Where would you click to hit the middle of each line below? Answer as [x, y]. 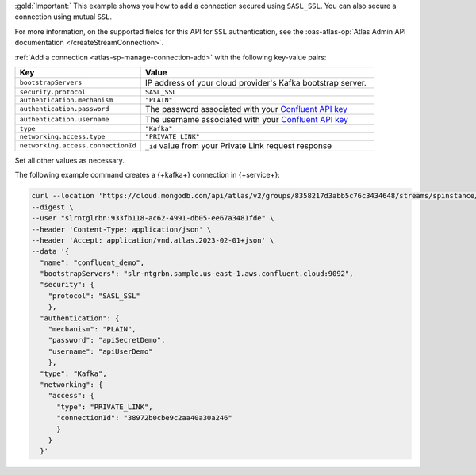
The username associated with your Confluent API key [247, 119]
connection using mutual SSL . [63, 17]
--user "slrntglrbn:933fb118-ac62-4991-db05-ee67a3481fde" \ [153, 218]
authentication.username [64, 119]
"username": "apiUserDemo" [101, 351]
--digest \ [52, 207]
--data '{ [50, 251]
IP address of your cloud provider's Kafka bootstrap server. [256, 82]
